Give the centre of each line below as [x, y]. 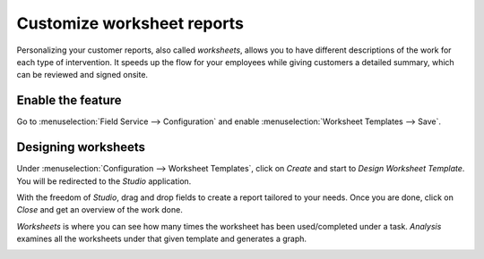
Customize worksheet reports [130, 23]
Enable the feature [69, 100]
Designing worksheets [81, 147]
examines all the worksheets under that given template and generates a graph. [162, 239]
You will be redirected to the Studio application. [104, 181]
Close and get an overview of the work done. [99, 210]
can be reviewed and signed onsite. [82, 75]
